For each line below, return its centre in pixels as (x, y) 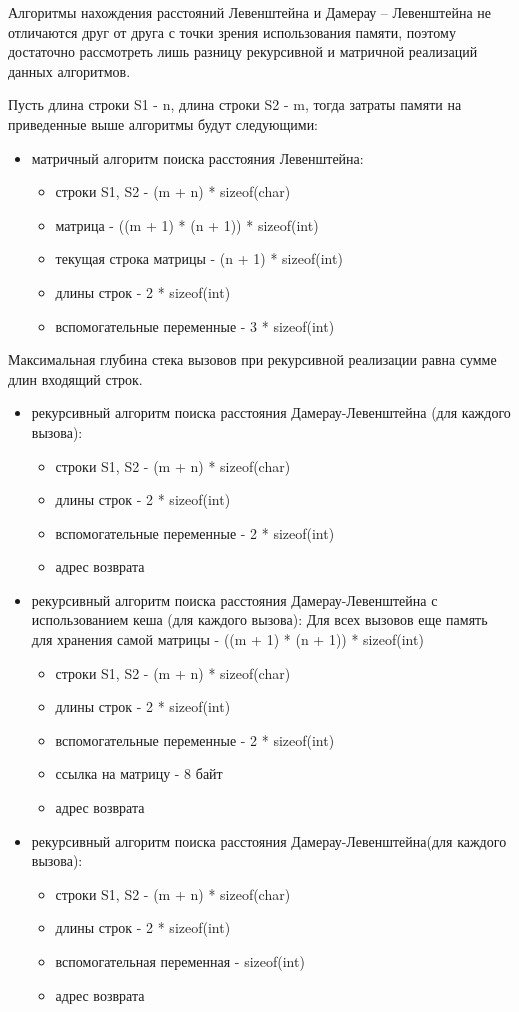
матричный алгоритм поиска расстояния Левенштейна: (197, 157)
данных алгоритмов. (69, 70)
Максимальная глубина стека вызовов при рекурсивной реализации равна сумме (252, 359)
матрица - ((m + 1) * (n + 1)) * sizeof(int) (187, 224)
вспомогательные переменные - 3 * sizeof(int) (195, 325)
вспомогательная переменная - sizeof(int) (180, 961)
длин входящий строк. (75, 378)
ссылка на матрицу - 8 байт (139, 773)
